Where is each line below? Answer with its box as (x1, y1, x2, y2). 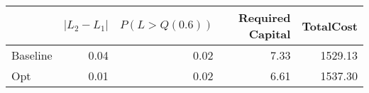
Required (238, 9, 291, 26)
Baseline (11, 47, 53, 63)
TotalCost (302, 17, 358, 34)
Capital (248, 26, 291, 42)
